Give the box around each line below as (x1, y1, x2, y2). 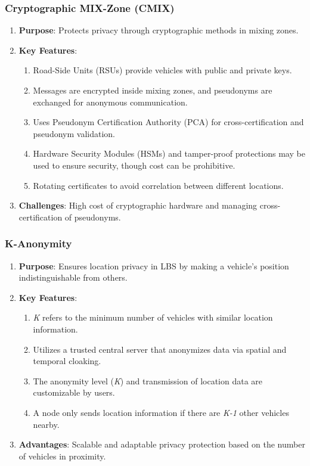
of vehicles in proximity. (18, 449, 106, 462)
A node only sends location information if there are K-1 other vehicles (33, 406, 289, 418)
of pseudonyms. (64, 210, 121, 223)
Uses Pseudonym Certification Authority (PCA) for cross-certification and (33, 116, 304, 128)
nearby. (33, 418, 60, 430)
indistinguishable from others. (18, 271, 128, 284)
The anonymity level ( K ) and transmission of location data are (33, 374, 263, 387)
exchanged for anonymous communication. (33, 95, 188, 108)
